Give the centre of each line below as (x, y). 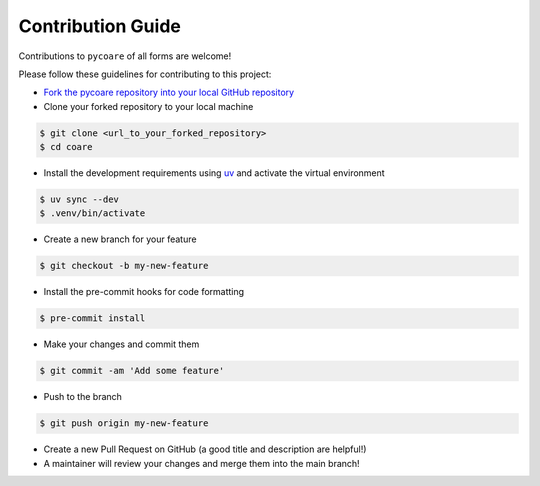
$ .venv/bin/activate (92, 213)
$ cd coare (66, 147)
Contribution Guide (100, 26)
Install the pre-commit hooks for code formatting (144, 292)
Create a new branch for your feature (120, 239)
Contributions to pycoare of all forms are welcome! (125, 56)
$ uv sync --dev (79, 199)
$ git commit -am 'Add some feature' (132, 371)
